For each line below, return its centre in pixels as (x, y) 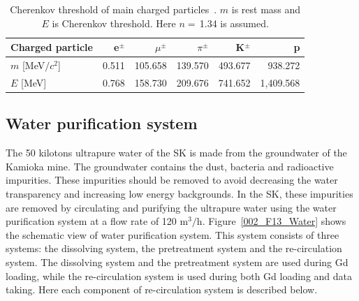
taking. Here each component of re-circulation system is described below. (162, 289)
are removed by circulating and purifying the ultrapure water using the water (171, 207)
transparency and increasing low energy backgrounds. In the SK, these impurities (179, 193)
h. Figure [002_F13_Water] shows (271, 221)
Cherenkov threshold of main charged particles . (113, 9)
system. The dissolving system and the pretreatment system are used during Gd (177, 262)
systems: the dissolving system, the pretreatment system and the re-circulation (174, 248)
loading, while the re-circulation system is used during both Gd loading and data (179, 276)
